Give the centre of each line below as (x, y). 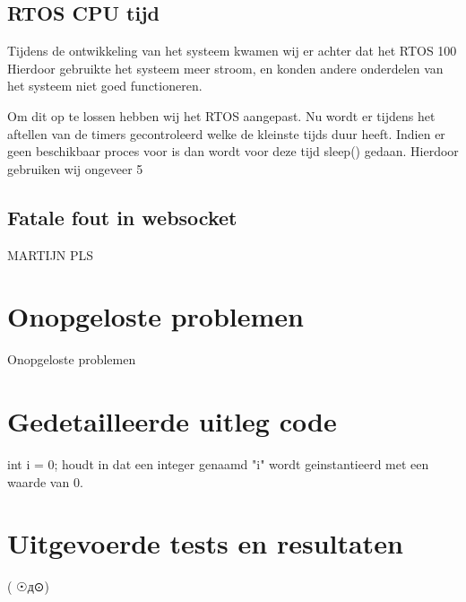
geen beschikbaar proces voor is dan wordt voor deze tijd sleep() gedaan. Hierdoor (233, 151)
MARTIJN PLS (51, 254)
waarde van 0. (45, 481)
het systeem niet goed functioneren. (105, 86)
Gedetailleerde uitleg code (172, 421)
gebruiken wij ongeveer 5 (75, 168)
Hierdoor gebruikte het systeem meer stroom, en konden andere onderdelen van (225, 68)
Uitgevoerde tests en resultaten (205, 543)
